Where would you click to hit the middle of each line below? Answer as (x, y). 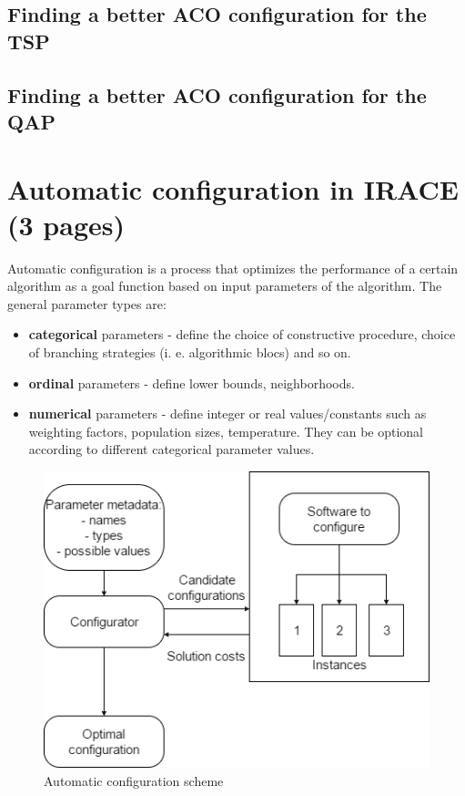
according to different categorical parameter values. (172, 449)
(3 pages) (66, 224)
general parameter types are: (87, 303)
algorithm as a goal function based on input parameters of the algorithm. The (225, 286)
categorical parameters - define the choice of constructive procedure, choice (242, 334)
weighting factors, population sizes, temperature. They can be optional (226, 431)
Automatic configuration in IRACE (233, 188)
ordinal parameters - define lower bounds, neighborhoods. (192, 382)
